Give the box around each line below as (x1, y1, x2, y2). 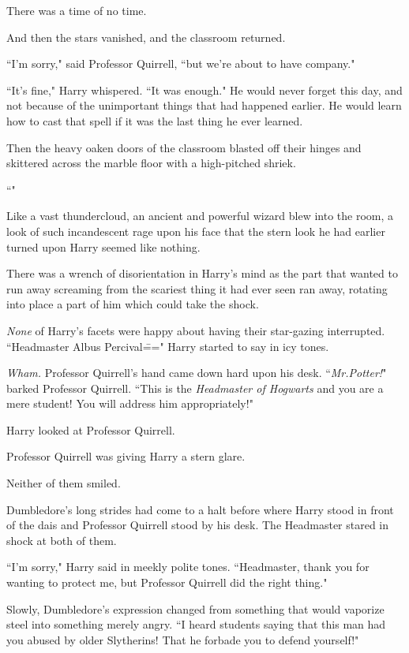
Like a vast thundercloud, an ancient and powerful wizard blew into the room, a (6, 207, 394, 224)
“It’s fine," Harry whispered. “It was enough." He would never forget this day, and (6, 81, 403, 98)
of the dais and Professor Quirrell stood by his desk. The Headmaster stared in (6, 517, 389, 533)
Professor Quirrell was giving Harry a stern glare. (6, 448, 246, 465)
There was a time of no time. (6, 2, 147, 18)
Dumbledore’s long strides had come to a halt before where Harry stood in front (6, 501, 394, 517)
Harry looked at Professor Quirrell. (6, 421, 175, 438)
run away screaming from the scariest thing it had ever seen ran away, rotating (6, 280, 388, 297)
